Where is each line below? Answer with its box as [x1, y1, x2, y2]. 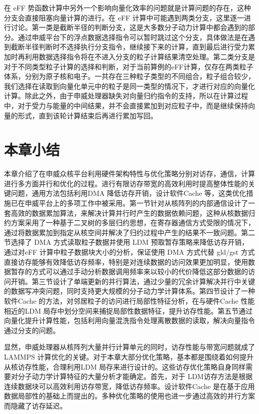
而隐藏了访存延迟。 [4, 400, 67, 411]
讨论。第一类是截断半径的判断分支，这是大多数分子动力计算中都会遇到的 [10, 22, 248, 32]
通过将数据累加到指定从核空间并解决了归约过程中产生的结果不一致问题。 [4, 227, 241, 237]
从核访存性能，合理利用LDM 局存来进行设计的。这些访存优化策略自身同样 [4, 361, 246, 372]
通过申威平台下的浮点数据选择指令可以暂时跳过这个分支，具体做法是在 [17, 31, 248, 42]
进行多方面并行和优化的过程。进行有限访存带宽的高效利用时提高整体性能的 [4, 178, 248, 188]
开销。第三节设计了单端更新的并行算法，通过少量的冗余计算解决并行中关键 [10, 276, 255, 286]
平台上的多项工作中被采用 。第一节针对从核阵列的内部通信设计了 [38, 198, 248, 208]
